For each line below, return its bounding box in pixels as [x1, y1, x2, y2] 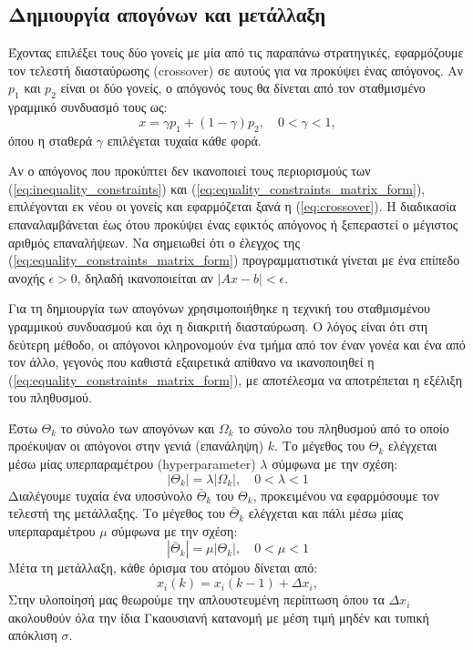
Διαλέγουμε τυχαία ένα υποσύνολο [8, 485, 192, 504]
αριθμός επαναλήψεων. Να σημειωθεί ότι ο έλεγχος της [8, 232, 300, 251]
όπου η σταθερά [8, 130, 93, 149]
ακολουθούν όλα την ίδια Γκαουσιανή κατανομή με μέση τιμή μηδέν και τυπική [8, 607, 429, 626]
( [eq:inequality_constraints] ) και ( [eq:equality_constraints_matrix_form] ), [8, 178, 426, 198]
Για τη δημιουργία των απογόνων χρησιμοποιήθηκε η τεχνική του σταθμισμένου [8, 299, 430, 318]
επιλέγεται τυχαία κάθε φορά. [107, 130, 262, 149]
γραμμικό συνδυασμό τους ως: [8, 97, 168, 117]
